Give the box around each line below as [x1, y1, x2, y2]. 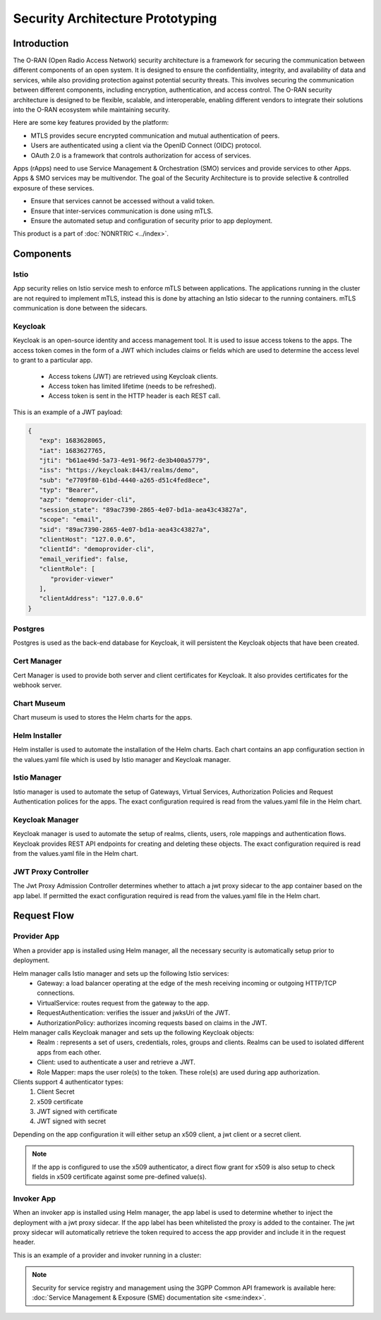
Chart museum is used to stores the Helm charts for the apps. [13, 713, 193, 722]
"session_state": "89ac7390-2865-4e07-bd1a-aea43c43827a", [39, 505, 248, 514]
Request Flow [13, 910, 74, 922]
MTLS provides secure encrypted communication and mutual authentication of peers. [30, 131, 280, 140]
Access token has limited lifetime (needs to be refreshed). [48, 382, 217, 390]
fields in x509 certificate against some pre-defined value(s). [32, 1173, 207, 1181]
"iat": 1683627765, [39, 447, 107, 454]
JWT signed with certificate [37, 1108, 118, 1116]
